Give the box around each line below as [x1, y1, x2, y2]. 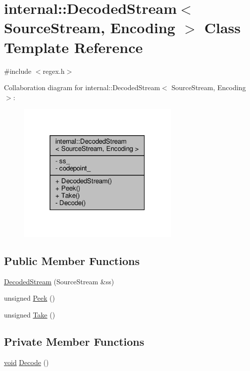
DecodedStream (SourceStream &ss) [4, 276, 114, 286]
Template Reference [4, 37, 143, 57]
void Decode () [4, 357, 49, 367]
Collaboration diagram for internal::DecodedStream [4, 82, 160, 93]
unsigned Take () [4, 309, 55, 319]
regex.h [43, 65, 65, 76]
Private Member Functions [4, 333, 145, 349]
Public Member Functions [4, 253, 140, 268]
